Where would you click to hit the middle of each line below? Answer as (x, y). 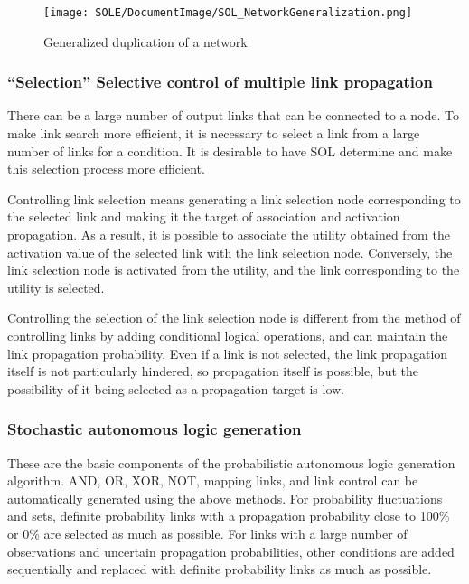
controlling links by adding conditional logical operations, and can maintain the (228, 335)
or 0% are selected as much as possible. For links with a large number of (207, 533)
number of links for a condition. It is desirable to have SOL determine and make (230, 151)
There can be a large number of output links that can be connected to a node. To (233, 115)
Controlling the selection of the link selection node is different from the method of (234, 318)
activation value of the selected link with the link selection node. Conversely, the (230, 252)
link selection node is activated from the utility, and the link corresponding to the (234, 270)
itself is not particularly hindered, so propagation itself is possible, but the (213, 371)
